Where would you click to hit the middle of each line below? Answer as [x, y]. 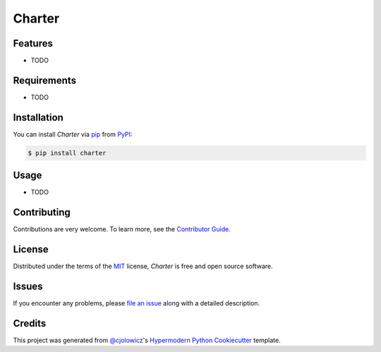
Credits [30, 323]
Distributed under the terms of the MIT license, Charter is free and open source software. [143, 266]
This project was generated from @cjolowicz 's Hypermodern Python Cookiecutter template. [147, 340]
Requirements [45, 80]
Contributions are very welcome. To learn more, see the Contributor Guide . [122, 229]
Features [33, 43]
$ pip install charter [67, 153]
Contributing [42, 213]
